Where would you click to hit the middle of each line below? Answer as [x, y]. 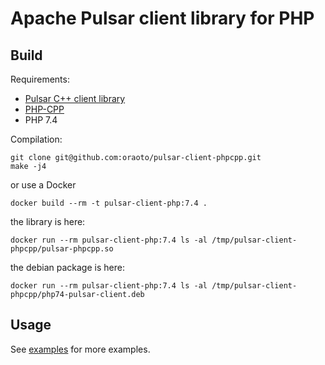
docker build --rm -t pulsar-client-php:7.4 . [109, 203]
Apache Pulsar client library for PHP [162, 18]
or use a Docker [43, 185]
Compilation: [36, 139]
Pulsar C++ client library [75, 98]
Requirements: [40, 79]
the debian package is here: [67, 267]
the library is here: [48, 221]
